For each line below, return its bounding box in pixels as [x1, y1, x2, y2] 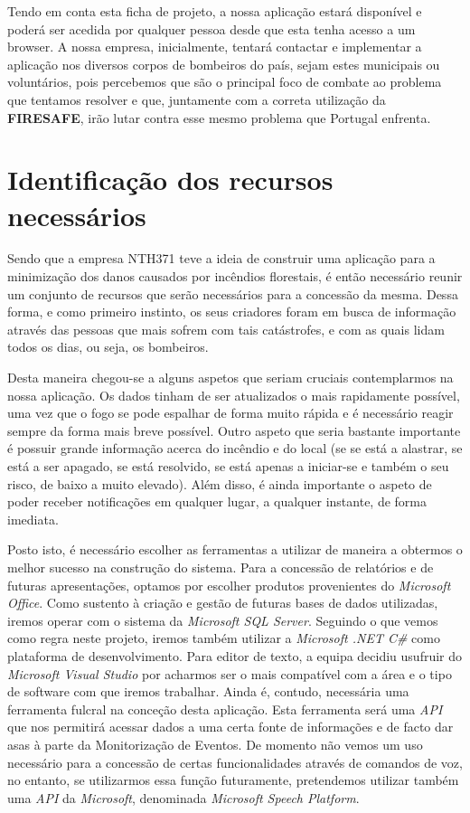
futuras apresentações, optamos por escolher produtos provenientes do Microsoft [7, 575, 451, 594]
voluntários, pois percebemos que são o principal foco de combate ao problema [7, 72, 442, 91]
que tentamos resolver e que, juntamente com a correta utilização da [7, 90, 386, 109]
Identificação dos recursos [7, 161, 334, 198]
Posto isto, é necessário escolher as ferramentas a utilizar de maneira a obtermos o [7, 540, 463, 559]
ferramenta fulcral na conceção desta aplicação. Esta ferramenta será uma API [7, 699, 443, 718]
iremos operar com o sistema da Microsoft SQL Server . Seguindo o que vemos [7, 610, 438, 629]
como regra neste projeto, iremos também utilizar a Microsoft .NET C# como [7, 629, 440, 648]
